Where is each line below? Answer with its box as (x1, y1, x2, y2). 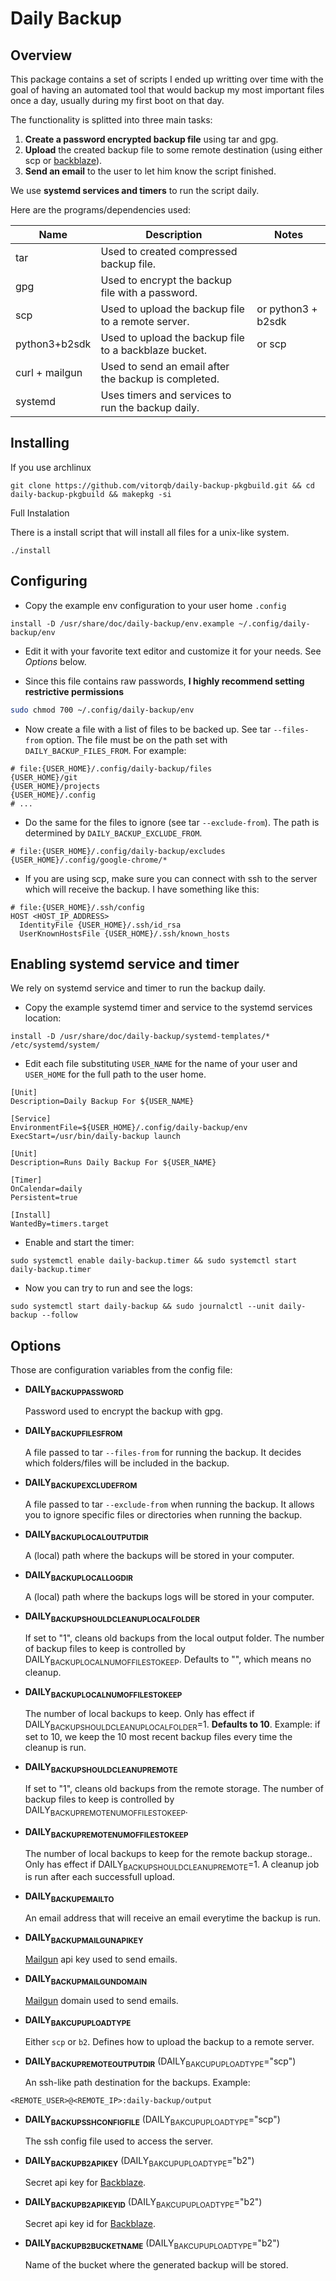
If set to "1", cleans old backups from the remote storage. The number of (24, 1783, 324, 1795)
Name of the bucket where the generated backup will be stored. (24, 2258, 289, 2271)
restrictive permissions (24, 685, 125, 697)
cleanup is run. (24, 1742, 87, 1754)
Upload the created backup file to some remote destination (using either (24, 144, 323, 156)
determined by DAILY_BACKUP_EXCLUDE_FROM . (24, 827, 203, 839)
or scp (256, 337, 287, 351)
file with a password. (100, 286, 198, 299)
